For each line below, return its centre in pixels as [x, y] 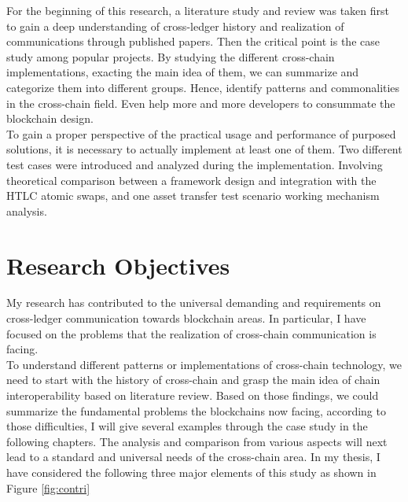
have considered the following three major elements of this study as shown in [191, 472]
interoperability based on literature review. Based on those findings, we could [193, 395]
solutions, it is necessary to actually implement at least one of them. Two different [204, 149]
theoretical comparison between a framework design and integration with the [191, 180]
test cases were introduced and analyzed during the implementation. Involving [195, 164]
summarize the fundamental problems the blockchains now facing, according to [196, 410]
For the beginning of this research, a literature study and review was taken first [198, 10]
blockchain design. [50, 118]
